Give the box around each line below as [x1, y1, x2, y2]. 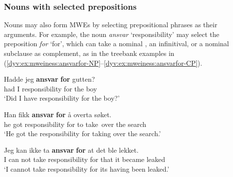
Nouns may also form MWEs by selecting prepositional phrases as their [4, 19, 217, 30]
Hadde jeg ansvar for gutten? [4, 74, 95, 84]
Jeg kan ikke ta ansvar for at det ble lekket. [4, 144, 139, 155]
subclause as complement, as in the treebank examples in [4, 48, 175, 58]
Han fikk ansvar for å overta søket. [4, 109, 112, 119]
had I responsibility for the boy [4, 83, 97, 93]
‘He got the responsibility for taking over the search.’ [4, 128, 161, 139]
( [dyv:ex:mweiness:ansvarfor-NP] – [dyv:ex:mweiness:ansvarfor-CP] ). [4, 57, 202, 68]
